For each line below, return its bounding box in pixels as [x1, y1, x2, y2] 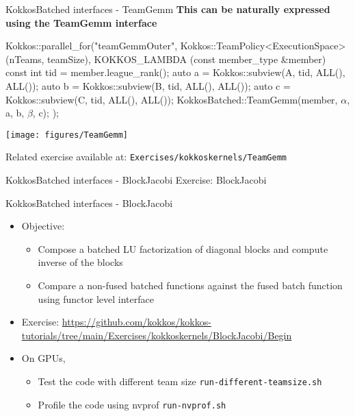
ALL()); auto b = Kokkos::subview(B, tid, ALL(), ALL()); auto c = [5, 78, 291, 93]
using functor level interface [38, 291, 154, 306]
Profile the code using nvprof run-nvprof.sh [38, 397, 226, 411]
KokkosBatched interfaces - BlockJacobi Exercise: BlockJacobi [5, 173, 267, 187]
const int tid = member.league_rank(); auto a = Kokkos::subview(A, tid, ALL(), [5, 65, 345, 79]
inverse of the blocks [38, 255, 123, 269]
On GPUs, [21, 351, 66, 365]
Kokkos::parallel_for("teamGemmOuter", [5, 38, 178, 53]
